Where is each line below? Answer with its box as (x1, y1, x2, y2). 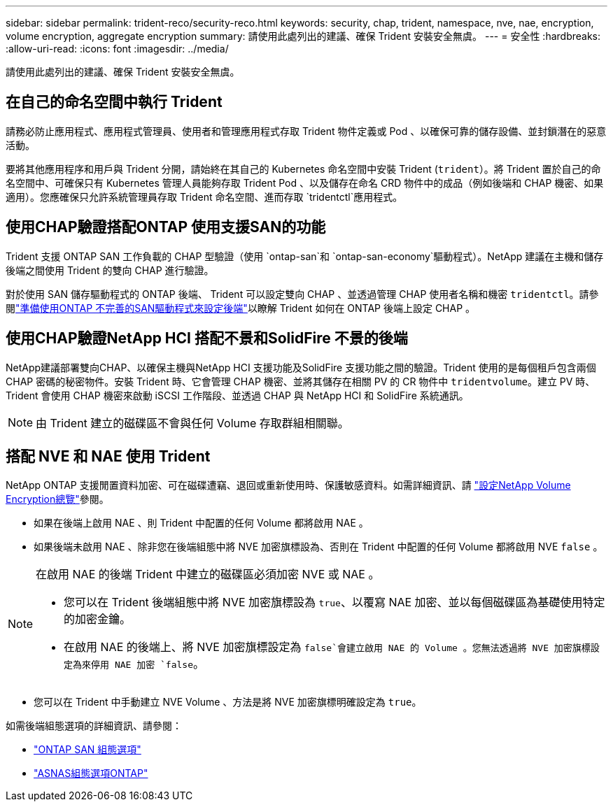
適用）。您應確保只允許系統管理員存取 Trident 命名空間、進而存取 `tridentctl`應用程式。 (6, 190, 403, 203)
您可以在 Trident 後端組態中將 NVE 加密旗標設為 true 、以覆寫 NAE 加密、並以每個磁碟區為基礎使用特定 (64, 595, 605, 610)
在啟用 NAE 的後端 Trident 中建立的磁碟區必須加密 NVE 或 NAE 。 (36, 567, 380, 582)
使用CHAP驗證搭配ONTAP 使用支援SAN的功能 (6, 218, 326, 236)
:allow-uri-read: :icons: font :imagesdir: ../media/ (6, 43, 229, 55)
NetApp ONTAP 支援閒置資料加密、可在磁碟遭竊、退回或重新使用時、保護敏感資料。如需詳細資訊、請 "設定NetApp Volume (6, 479, 571, 492)
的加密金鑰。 (64, 612, 132, 627)
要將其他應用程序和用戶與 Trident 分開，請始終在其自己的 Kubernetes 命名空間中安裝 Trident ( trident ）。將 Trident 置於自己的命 (6, 162, 601, 175)
